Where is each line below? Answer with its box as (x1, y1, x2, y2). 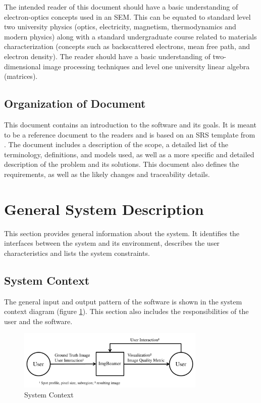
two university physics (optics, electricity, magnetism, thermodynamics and (4, 21, 236, 32)
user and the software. (4, 316, 73, 326)
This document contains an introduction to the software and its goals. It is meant (4, 119, 256, 129)
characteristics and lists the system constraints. (4, 247, 150, 258)
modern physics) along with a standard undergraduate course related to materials (4, 31, 257, 41)
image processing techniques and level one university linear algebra (43, 61, 250, 71)
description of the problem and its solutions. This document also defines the (4, 159, 239, 169)
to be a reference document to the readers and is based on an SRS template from (4, 129, 255, 140)
